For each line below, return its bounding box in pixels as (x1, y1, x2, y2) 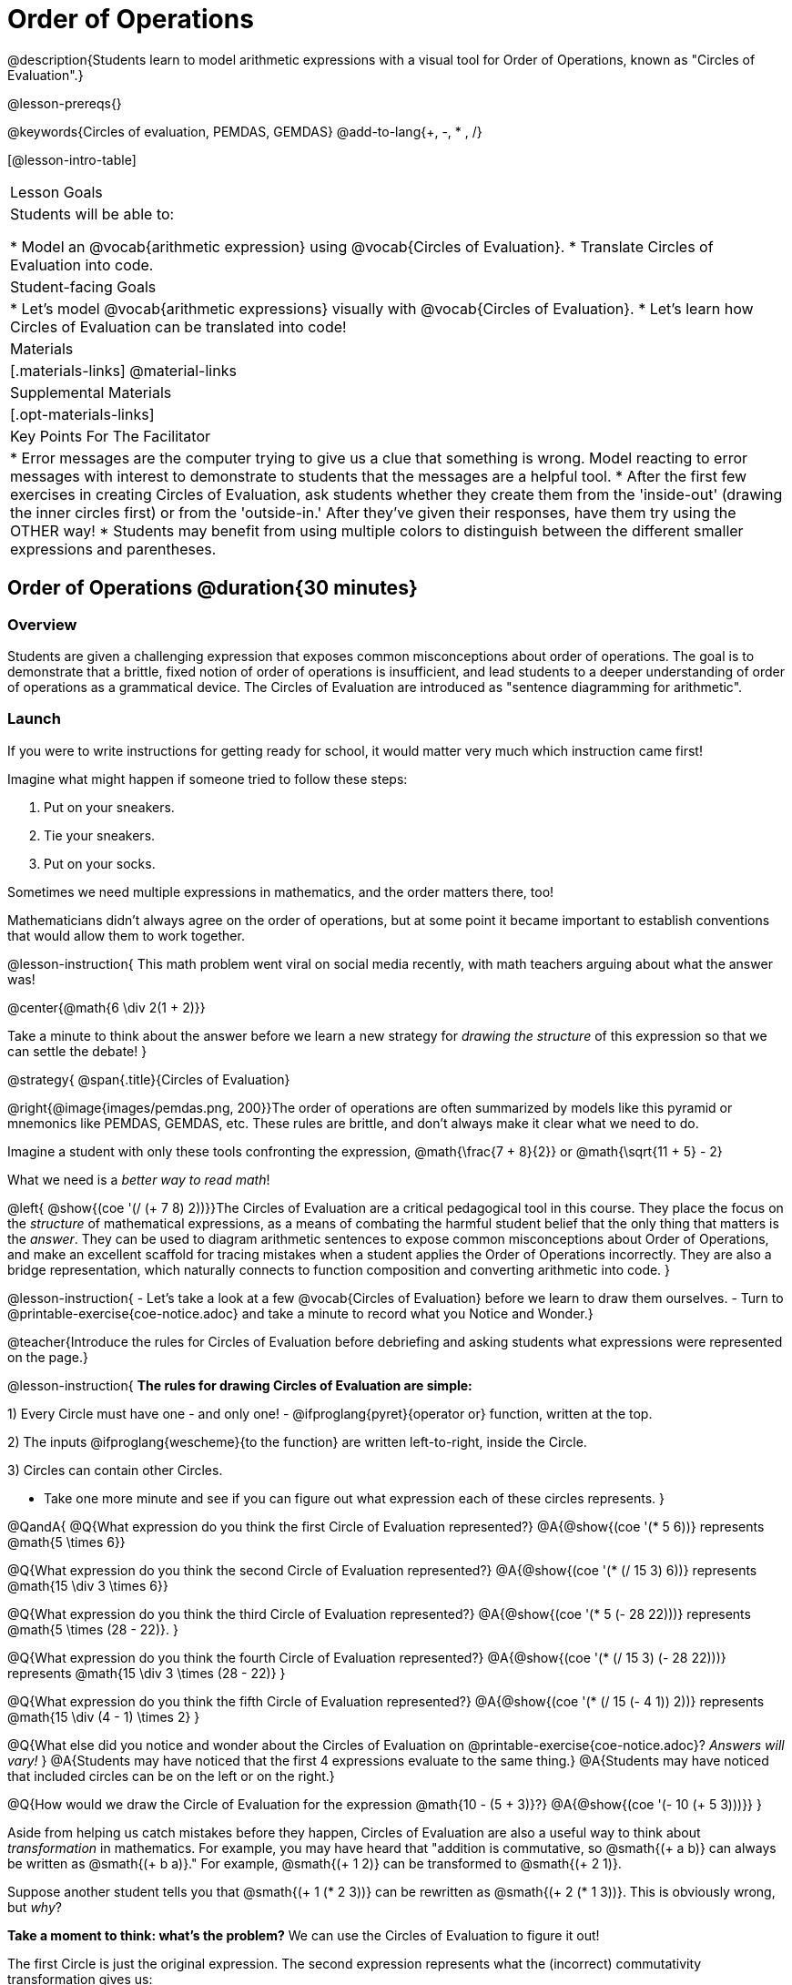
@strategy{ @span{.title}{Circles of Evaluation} (7, 1071, 290, 1087)
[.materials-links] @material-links (10, 361, 237, 380)
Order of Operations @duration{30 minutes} (7, 576, 418, 600)
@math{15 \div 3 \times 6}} (7, 1577, 168, 1593)
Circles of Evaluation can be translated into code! (10, 317, 347, 336)
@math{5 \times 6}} (7, 1533, 126, 1550)
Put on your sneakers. (44, 799, 175, 815)
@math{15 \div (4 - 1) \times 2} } (7, 1708, 200, 1725)
